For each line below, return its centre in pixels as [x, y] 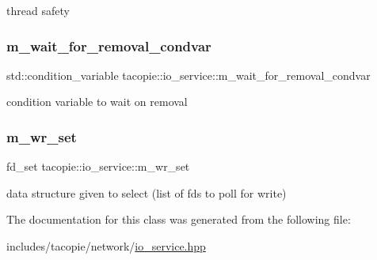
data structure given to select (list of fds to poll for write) [147, 192]
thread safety [38, 10]
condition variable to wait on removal [97, 102]
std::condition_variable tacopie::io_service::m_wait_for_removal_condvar [188, 75]
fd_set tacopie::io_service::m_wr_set [98, 166]
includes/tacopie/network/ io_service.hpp [106, 246]
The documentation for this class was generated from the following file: [179, 219]
